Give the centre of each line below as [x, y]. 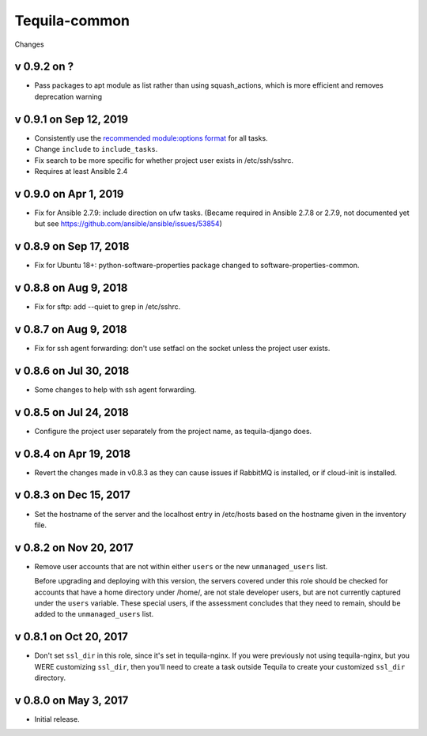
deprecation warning [68, 96]
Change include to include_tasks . [96, 149]
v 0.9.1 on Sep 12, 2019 [72, 119]
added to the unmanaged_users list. [94, 614]
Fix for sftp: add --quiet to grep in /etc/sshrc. [108, 307]
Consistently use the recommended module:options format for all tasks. [151, 138]
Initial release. [57, 719]
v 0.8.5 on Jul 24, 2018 [72, 412]
